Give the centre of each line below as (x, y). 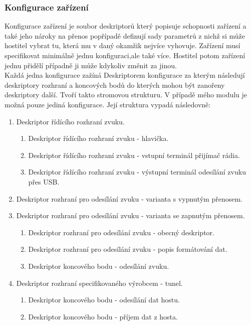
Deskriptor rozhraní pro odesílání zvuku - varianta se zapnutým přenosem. (131, 215)
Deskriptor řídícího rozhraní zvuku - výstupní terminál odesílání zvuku (137, 172)
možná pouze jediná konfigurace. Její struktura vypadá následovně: (108, 104)
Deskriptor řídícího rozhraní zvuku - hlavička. (98, 138)
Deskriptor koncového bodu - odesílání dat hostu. (104, 300)
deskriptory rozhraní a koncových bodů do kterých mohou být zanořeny (115, 85)
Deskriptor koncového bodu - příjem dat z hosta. (103, 316)
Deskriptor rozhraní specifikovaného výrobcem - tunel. (99, 283)
